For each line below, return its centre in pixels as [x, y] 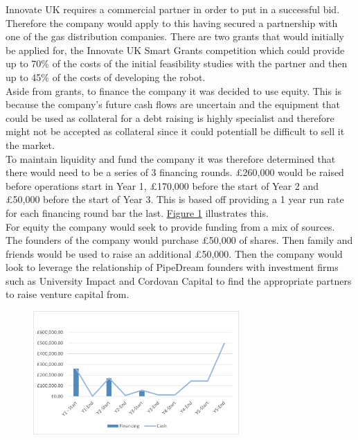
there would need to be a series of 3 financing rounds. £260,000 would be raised [175, 172]
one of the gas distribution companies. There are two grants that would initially [175, 36]
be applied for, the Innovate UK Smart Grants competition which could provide [175, 50]
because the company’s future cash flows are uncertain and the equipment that [173, 104]
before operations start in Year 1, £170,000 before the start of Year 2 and [162, 185]
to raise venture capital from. [68, 294]
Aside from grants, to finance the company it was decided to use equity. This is [174, 90]
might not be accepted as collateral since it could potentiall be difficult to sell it [175, 131]
